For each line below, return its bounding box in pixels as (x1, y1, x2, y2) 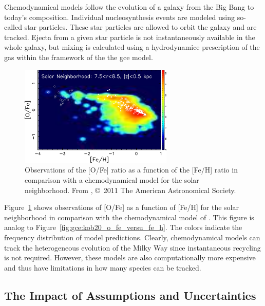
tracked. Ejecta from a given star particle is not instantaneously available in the (4, 31, 255, 42)
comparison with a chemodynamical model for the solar (25, 175, 199, 185)
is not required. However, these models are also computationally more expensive (4, 252, 256, 263)
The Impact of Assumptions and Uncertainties (4, 287, 256, 303)
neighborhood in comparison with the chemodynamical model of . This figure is (4, 212, 254, 222)
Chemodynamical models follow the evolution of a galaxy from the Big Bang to (4, 2, 254, 12)
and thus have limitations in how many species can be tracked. (4, 262, 201, 273)
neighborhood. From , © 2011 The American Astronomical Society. (25, 184, 236, 195)
